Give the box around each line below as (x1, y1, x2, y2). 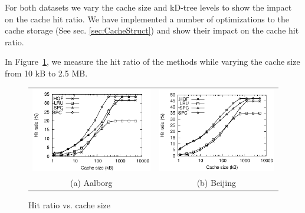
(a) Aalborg (70, 177, 113, 189)
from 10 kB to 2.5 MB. (5, 66, 88, 79)
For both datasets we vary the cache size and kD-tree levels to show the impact (5, 1, 292, 13)
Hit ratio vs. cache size (28, 199, 110, 211)
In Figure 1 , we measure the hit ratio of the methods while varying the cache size (5, 55, 300, 68)
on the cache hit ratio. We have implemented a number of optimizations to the (5, 12, 289, 25)
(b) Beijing (196, 177, 236, 189)
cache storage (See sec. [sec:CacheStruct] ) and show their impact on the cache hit (5, 24, 299, 36)
